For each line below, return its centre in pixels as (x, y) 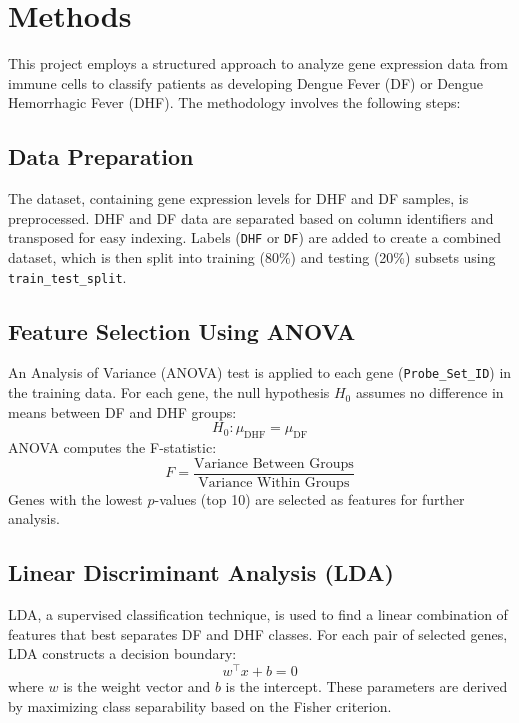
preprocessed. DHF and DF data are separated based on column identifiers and (251, 217)
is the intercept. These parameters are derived (366, 685)
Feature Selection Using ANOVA (182, 330)
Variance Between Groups (273, 463)
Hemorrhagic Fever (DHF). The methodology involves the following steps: (234, 102)
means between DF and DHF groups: (122, 411)
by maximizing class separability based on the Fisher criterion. (200, 705)
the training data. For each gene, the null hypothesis (169, 392)
